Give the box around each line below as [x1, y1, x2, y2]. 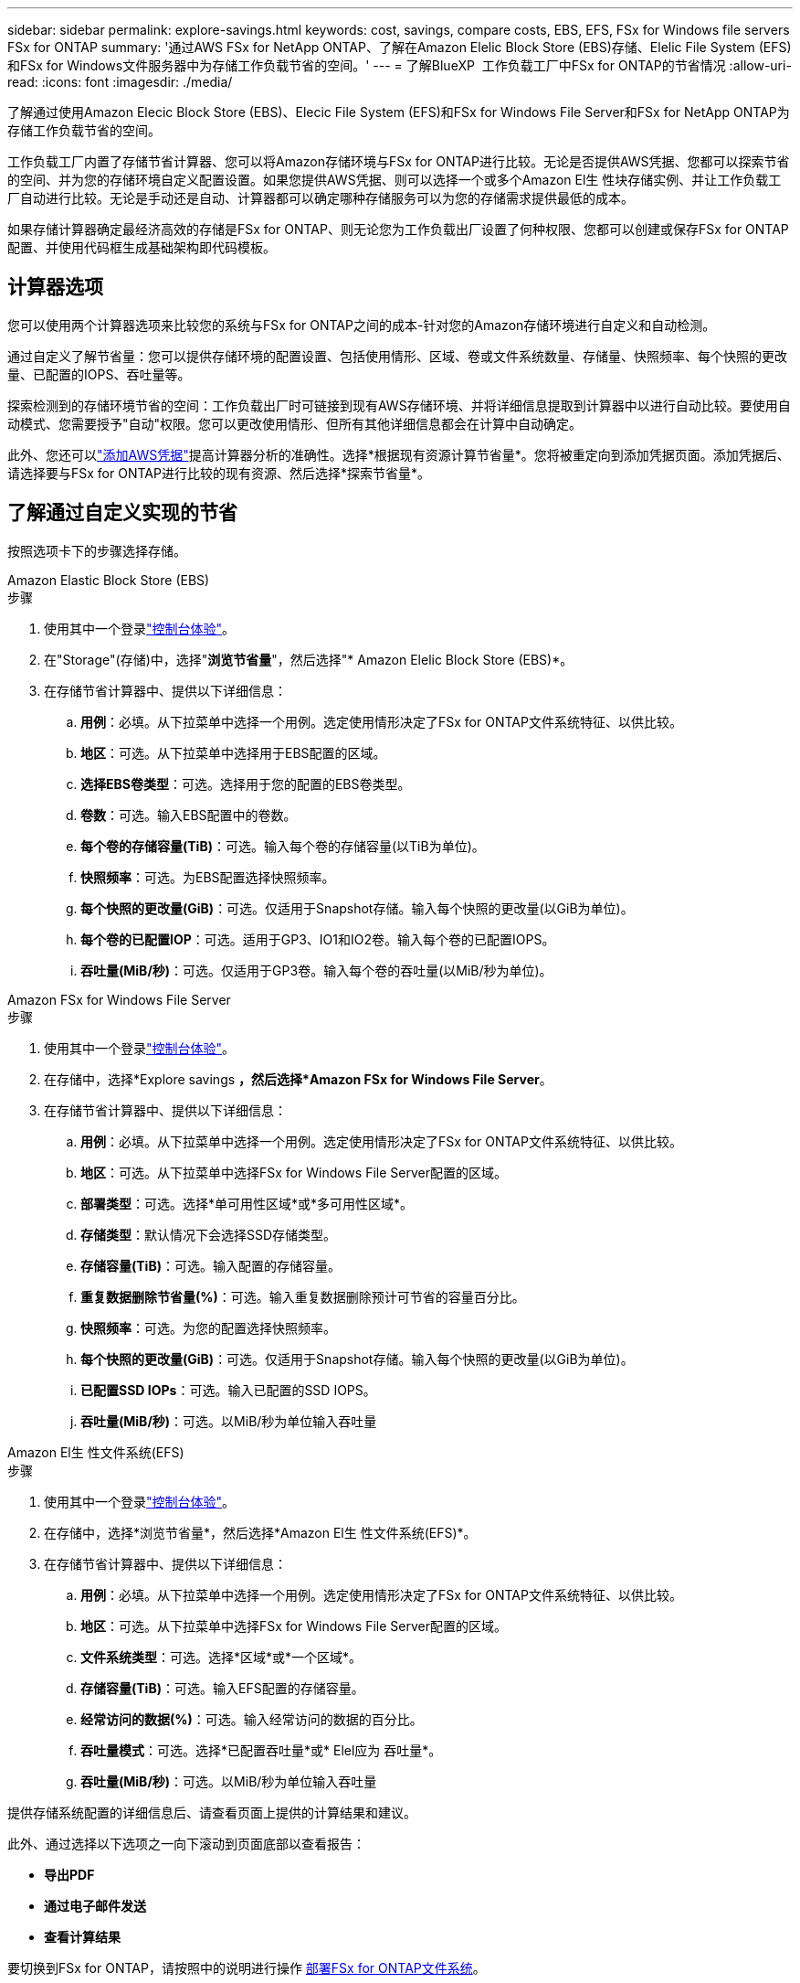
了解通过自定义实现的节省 [7, 501, 237, 525]
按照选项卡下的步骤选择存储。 [7, 542, 186, 559]
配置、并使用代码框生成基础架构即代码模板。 [7, 240, 276, 255]
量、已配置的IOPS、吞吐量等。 [7, 366, 191, 382]
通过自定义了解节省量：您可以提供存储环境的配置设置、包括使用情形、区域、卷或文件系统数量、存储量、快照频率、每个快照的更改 [7, 347, 787, 364]
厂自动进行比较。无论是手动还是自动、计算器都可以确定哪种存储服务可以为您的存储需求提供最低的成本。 [7, 190, 634, 206]
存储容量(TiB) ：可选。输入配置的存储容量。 [80, 1257, 341, 1274]
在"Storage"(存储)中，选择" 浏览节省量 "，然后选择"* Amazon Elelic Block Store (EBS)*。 [44, 651, 574, 667]
